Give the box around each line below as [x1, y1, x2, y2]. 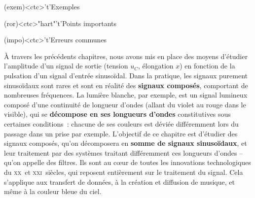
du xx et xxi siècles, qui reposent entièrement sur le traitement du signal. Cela [4, 166, 243, 177]
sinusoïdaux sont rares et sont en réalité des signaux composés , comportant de [4, 80, 248, 90]
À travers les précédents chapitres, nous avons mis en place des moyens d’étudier [4, 51, 248, 61]
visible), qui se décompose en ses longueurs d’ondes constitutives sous [4, 109, 231, 119]
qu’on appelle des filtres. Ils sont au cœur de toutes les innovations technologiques [4, 157, 251, 167]
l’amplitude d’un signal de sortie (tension [4, 61, 128, 71]
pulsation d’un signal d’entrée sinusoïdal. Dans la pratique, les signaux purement [4, 70, 248, 80]
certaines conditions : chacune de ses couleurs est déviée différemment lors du [4, 118, 239, 129]
